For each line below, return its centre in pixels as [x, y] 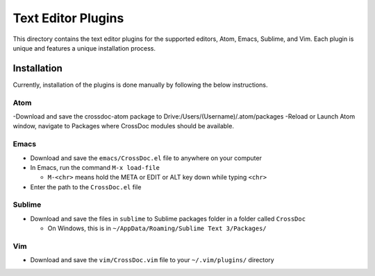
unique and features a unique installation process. [84, 48]
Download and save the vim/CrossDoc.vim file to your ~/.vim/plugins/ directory [152, 260]
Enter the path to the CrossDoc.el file [86, 187]
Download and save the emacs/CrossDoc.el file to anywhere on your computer [146, 158]
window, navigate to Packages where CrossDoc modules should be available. [123, 126]
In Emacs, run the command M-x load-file [95, 167]
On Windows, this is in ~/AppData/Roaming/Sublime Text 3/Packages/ [157, 228]
